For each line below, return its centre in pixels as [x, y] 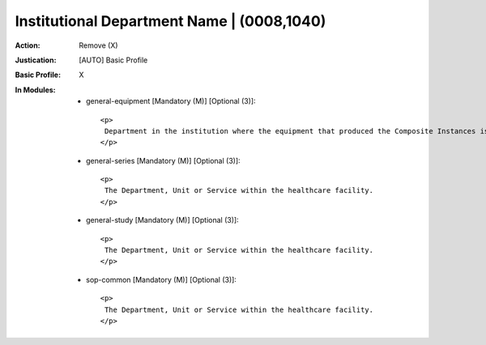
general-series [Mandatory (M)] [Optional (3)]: [163, 160]
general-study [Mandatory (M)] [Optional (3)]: [162, 220]
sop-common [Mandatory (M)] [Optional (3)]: [161, 279]
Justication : [36, 60]
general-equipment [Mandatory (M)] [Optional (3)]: [171, 101]
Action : [28, 45]
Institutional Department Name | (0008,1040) [171, 21]
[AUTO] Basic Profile [113, 60]
